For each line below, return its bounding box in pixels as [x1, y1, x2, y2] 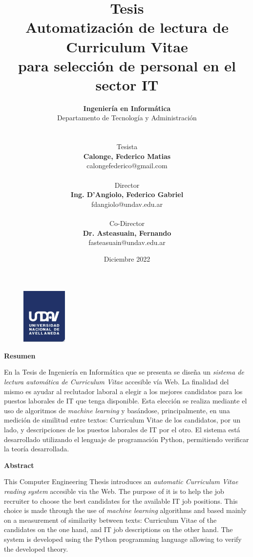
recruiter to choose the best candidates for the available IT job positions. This [4, 495, 238, 506]
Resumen [4, 350, 36, 360]
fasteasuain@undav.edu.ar [88, 237, 166, 247]
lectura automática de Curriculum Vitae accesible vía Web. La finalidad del [4, 377, 229, 387]
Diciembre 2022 [104, 253, 150, 264]
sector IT [95, 74, 159, 94]
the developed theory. [4, 543, 68, 554]
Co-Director [109, 218, 145, 228]
